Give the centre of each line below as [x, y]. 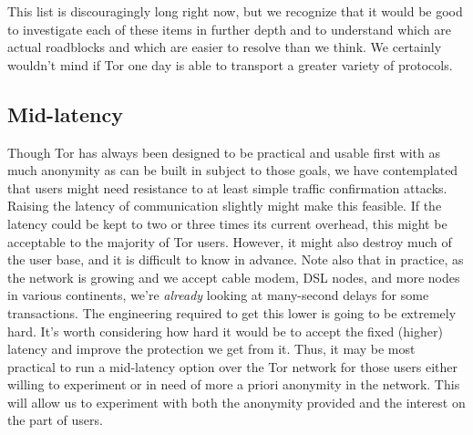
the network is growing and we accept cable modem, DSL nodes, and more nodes [234, 277]
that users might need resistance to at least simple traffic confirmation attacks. [227, 187]
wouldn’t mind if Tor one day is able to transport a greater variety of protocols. [230, 64]
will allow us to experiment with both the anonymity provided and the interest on [236, 402]
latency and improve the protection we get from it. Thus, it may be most [211, 349]
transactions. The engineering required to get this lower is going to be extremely [232, 312]
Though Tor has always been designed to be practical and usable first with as [224, 152]
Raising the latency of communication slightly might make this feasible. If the [225, 206]
